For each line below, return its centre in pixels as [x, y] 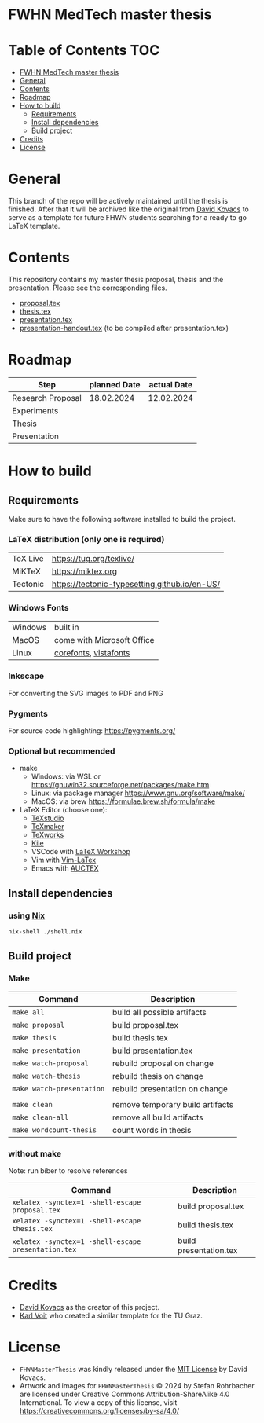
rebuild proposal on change [163, 1063]
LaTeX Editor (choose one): [63, 810]
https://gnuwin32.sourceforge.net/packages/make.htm [120, 785]
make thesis [35, 1038]
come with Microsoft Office [104, 640]
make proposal [38, 1025]
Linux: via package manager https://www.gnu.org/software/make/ [138, 793]
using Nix [27, 915]
